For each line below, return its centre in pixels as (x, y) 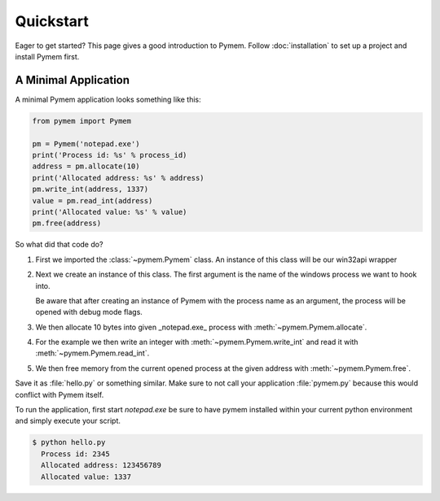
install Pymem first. (47, 56)
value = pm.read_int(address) (92, 200)
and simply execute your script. (68, 421)
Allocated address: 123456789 (101, 465)
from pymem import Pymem (82, 121)
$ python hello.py (69, 442)
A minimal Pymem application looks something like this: (108, 99)
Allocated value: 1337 (86, 477)
